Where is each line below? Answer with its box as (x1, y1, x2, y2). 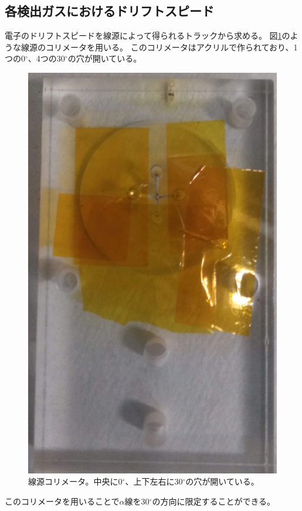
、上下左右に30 (125, 475, 183, 488)
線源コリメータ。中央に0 (28, 475, 123, 488)
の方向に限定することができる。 (152, 495, 276, 507)
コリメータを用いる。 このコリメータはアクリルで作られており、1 (45, 40, 298, 53)
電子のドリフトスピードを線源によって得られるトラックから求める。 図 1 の (5, 29, 290, 42)
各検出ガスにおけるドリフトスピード (5, 2, 214, 20)
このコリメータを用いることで (5, 495, 120, 507)
